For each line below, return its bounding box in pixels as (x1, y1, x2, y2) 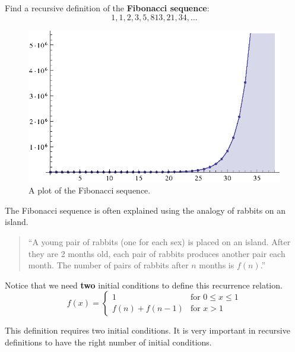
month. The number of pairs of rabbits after (28, 259, 189, 271)
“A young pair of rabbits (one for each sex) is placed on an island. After (28, 236, 291, 248)
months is (199, 259, 234, 271)
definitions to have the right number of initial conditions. (5, 335, 212, 348)
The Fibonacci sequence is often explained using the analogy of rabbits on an (5, 204, 286, 216)
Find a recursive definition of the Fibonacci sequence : (5, 2, 210, 14)
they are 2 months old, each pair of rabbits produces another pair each (28, 247, 286, 259)
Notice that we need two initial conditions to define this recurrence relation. (5, 278, 283, 291)
